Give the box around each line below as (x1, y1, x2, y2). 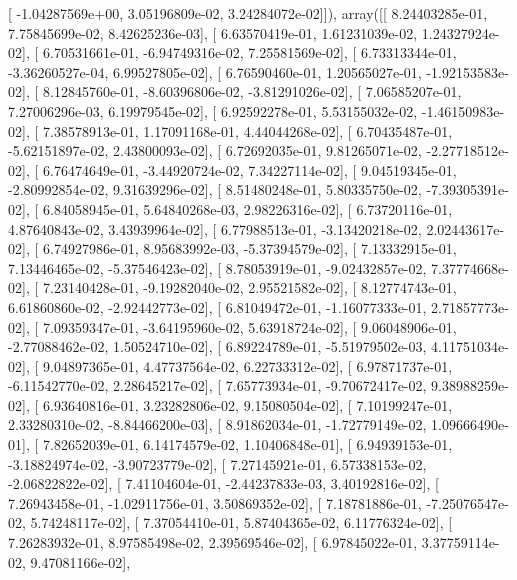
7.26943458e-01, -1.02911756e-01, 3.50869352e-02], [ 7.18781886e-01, (8, 492, 422, 513)
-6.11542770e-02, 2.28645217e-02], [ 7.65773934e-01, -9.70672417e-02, (8, 375, 427, 396)
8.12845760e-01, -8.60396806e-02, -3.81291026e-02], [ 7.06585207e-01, (42, 81, 462, 102)
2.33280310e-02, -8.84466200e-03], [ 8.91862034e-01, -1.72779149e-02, (8, 414, 427, 435)
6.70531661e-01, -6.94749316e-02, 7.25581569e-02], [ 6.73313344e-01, (42, 42, 457, 63)
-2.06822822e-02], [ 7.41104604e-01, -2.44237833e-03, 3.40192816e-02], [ (8, 473, 439, 494)
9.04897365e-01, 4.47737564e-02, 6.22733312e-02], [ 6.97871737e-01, (42, 355, 453, 376)
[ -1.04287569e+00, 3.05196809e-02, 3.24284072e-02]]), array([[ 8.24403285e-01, (8, 3, 488, 23)
